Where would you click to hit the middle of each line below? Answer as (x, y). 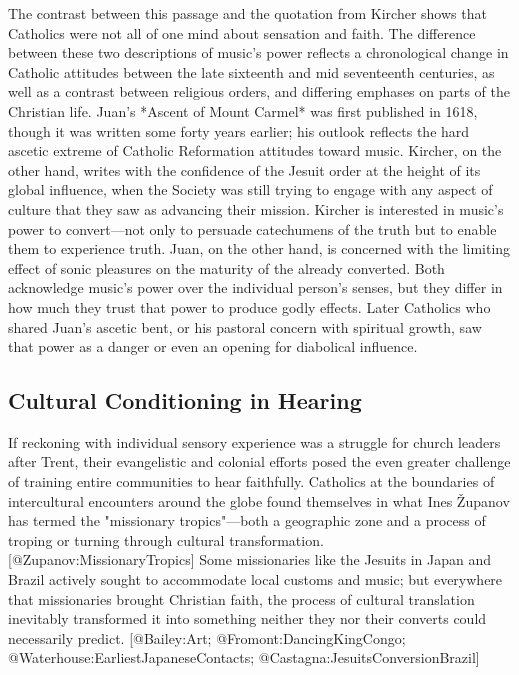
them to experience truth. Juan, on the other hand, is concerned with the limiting (259, 248)
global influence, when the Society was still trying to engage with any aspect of (250, 189)
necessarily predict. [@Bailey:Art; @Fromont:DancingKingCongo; (207, 637)
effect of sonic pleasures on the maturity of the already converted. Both (226, 267)
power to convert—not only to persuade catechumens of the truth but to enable (252, 228)
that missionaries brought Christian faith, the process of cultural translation (241, 598)
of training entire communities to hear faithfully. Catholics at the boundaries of (251, 481)
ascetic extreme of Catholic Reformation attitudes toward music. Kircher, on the (255, 150)
